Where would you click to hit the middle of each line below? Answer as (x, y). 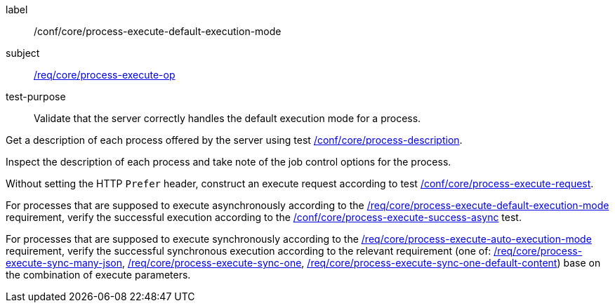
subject (23, 53)
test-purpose (36, 96)
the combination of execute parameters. (98, 275)
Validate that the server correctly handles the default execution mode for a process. (227, 118)
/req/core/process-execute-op (105, 75)
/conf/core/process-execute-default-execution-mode (158, 31)
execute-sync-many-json (64, 263)
